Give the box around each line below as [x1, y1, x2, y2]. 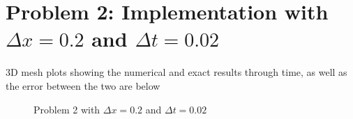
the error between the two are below [6, 78, 160, 93]
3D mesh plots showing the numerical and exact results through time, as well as [6, 65, 347, 79]
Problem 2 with [33, 102, 100, 116]
